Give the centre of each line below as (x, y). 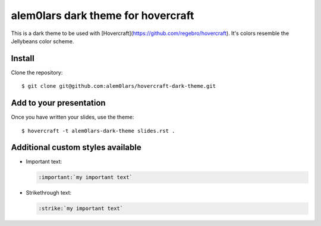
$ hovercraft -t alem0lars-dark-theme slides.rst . (98, 131)
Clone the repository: (37, 72)
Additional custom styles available (76, 147)
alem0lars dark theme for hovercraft (103, 15)
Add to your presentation (59, 103)
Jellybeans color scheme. (43, 41)
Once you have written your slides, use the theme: (73, 117)
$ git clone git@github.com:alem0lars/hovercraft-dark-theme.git (119, 86)
